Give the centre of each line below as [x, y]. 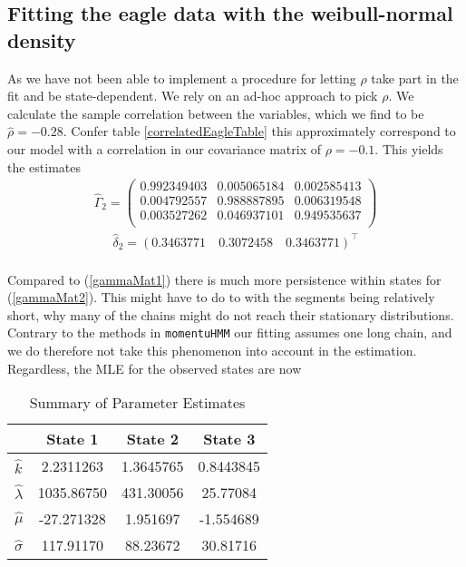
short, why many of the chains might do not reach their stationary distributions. [231, 314]
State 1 [73, 439]
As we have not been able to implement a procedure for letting [182, 78]
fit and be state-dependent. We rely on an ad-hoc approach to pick [193, 96]
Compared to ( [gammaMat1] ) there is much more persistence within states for [224, 279]
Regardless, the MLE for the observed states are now [155, 368]
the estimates [44, 166]
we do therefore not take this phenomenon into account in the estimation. [212, 350]
